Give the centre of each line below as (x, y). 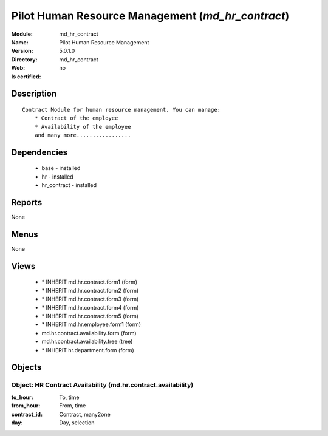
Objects (26, 367)
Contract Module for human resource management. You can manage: (121, 110)
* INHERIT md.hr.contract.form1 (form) (90, 282)
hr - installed (57, 177)
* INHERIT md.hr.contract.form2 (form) (90, 290)
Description (34, 94)
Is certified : (26, 77)
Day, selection (77, 423)
